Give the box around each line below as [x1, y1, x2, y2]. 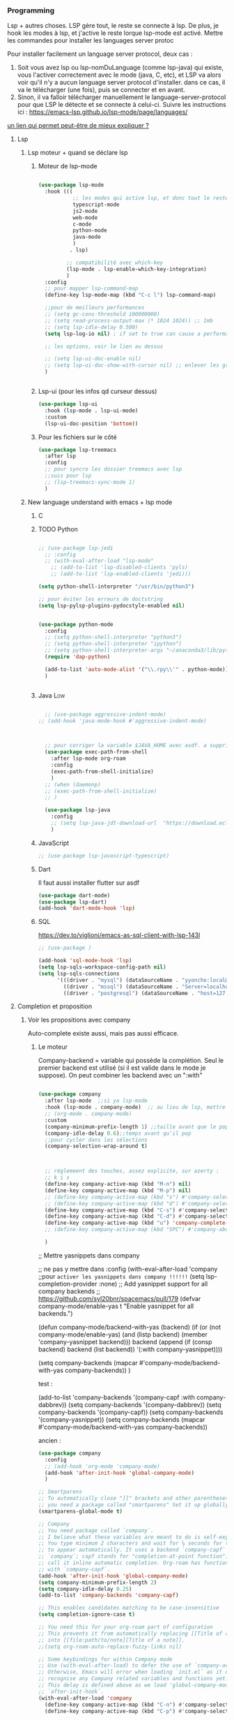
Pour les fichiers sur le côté [38, 432, 117, 441]
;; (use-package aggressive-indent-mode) [44, 711, 166, 718]
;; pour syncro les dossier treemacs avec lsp [44, 466, 182, 473]
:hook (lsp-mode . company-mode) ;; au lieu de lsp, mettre [44, 1104, 226, 1111]
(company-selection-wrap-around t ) [44, 1142, 148, 1150]
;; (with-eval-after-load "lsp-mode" [44, 557, 155, 564]
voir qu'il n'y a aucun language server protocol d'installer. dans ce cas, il [17, 78, 226, 87]
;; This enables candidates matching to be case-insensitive [38, 1605, 219, 1612]
